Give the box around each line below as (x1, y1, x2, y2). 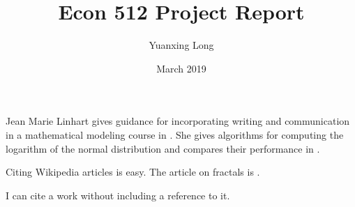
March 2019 (156, 61, 206, 75)
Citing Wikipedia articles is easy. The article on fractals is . (6, 164, 260, 179)
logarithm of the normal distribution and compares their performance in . (6, 141, 320, 155)
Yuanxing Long (149, 38, 214, 52)
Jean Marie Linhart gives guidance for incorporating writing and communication (6, 114, 350, 128)
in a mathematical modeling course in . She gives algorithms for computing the (6, 127, 344, 141)
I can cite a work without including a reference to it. (6, 187, 230, 202)
